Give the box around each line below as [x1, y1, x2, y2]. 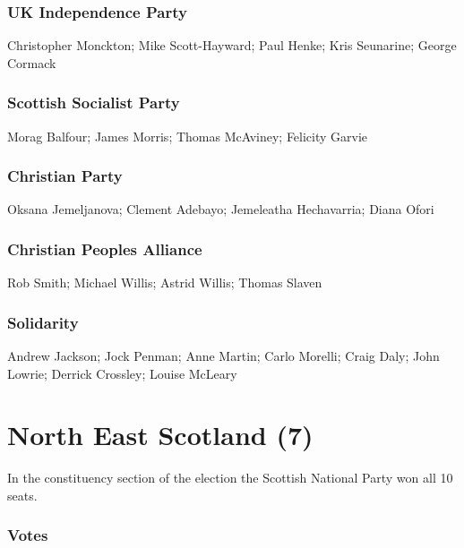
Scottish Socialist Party [7, 91, 180, 114]
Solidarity [7, 311, 79, 333]
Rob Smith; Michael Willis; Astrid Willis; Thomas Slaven [7, 273, 322, 292]
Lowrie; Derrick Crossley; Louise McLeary [7, 364, 237, 382]
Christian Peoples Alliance [7, 237, 202, 260]
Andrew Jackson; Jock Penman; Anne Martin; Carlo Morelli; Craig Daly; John [7, 347, 440, 365]
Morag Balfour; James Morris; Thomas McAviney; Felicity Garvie [7, 126, 368, 145]
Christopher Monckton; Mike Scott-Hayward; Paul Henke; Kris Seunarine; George [7, 36, 457, 55]
